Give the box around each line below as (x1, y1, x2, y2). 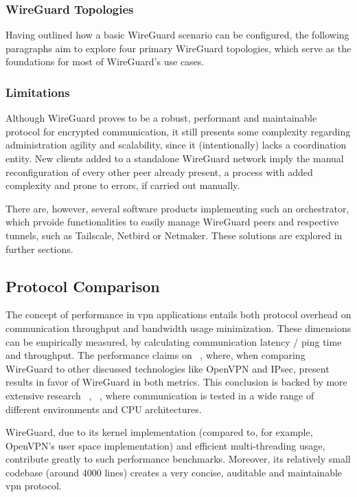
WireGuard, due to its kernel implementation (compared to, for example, (5, 425, 313, 439)
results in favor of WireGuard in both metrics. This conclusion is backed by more (5, 375, 347, 389)
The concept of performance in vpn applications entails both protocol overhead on (5, 307, 352, 322)
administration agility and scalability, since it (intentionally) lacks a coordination (5, 137, 347, 152)
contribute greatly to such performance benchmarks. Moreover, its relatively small (5, 452, 351, 466)
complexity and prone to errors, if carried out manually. (5, 178, 240, 192)
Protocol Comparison (5, 275, 160, 296)
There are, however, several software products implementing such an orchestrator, (5, 201, 349, 215)
